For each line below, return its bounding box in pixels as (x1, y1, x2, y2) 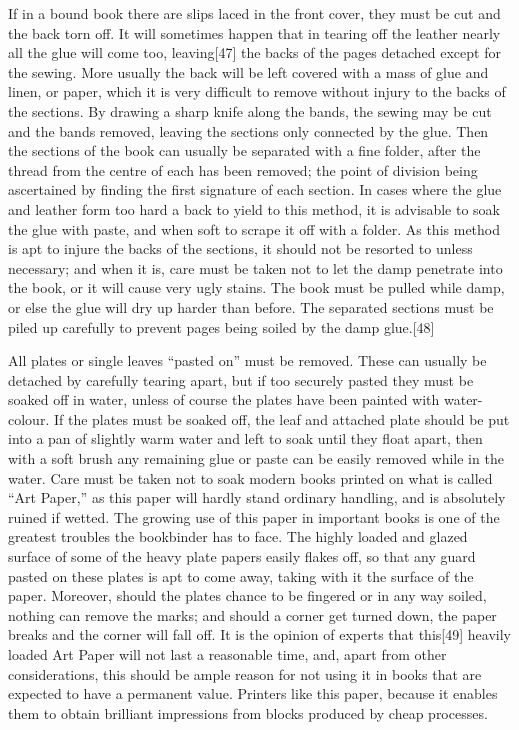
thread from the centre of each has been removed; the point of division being (8, 159, 478, 180)
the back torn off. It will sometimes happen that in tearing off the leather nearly (8, 22, 501, 43)
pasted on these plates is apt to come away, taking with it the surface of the (8, 565, 474, 586)
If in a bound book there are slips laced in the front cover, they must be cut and (8, 3, 501, 23)
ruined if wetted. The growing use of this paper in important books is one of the (8, 506, 500, 527)
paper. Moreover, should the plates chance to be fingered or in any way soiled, (8, 585, 487, 606)
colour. (8, 408, 50, 429)
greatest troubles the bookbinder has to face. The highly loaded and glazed (8, 526, 468, 547)
